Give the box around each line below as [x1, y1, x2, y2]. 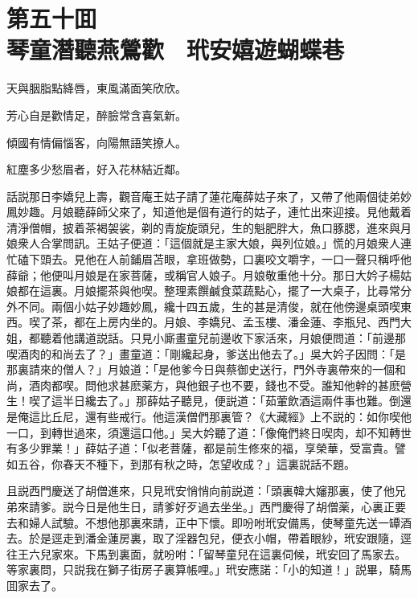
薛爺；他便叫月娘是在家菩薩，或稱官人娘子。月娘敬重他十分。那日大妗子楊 [6, 266, 400, 283]
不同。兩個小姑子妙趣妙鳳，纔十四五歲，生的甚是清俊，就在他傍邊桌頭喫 [17, 297, 400, 314]
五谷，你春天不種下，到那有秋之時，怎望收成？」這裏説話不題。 [17, 455, 355, 472]
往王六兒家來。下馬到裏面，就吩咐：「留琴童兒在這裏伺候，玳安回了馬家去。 [6, 545, 406, 562]
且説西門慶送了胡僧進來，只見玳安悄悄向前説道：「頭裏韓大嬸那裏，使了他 [6, 482, 395, 499]
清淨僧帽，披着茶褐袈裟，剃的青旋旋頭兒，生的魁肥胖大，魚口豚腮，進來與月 [6, 219, 412, 236]
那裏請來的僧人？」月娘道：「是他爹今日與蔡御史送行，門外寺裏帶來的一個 [6, 361, 395, 378]
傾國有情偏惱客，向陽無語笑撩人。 [6, 133, 186, 150]
